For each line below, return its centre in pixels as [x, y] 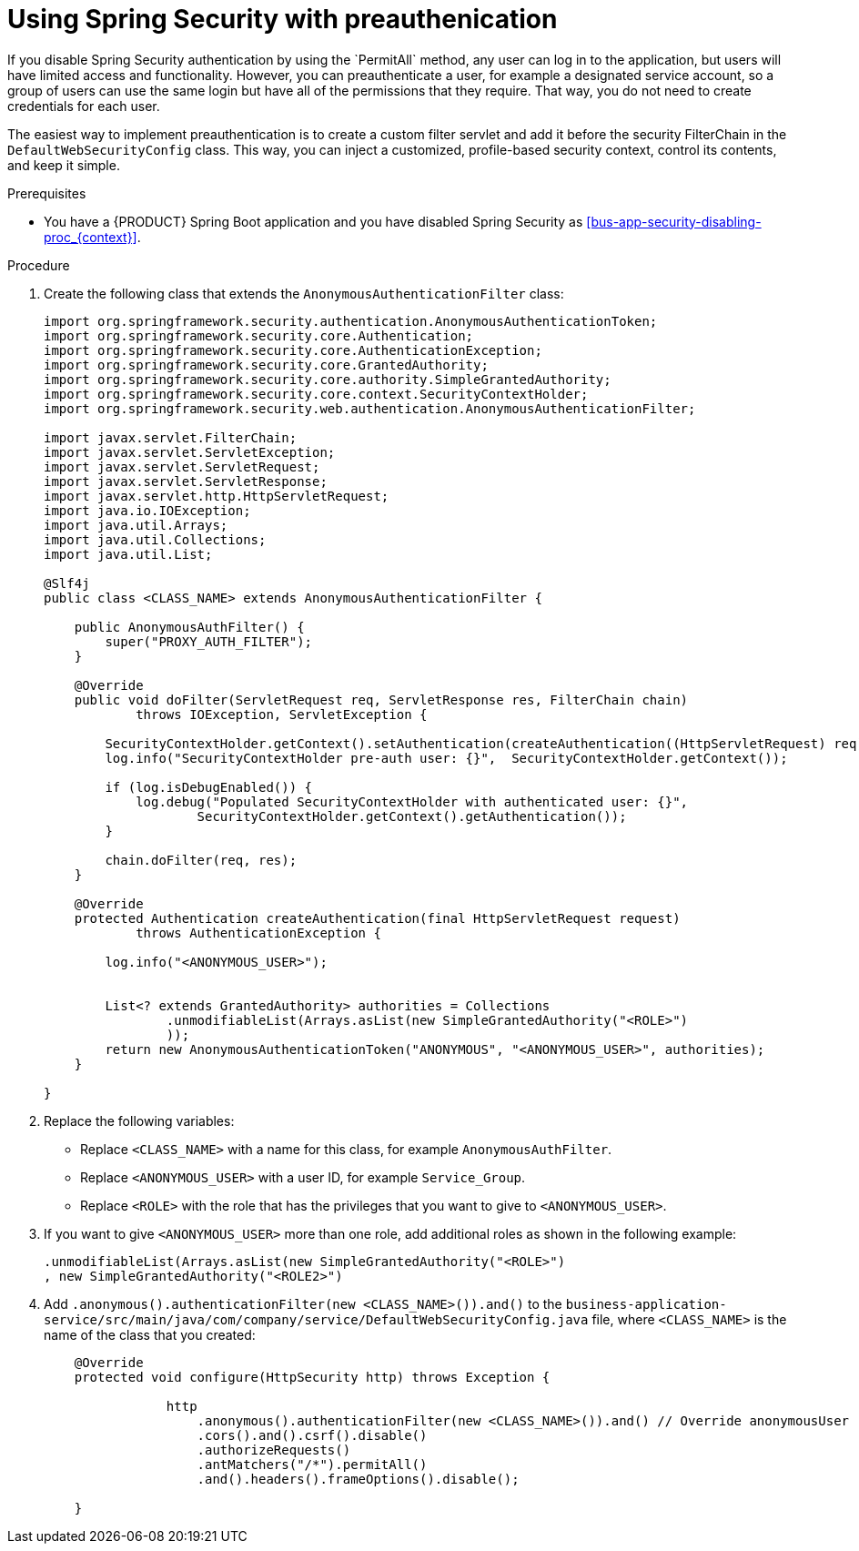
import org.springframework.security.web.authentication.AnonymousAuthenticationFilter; [370, 408]
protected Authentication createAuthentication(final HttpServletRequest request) [377, 918]
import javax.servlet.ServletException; [190, 452]
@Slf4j [67, 583]
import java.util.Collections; [155, 539]
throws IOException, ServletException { [282, 714]
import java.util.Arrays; [136, 525]
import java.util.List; [128, 554]
